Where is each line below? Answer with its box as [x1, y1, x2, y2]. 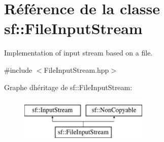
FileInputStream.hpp [44, 64, 109, 75]
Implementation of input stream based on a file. [4, 47, 153, 58]
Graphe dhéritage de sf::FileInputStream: [4, 81, 133, 92]
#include [4, 64, 32, 75]
